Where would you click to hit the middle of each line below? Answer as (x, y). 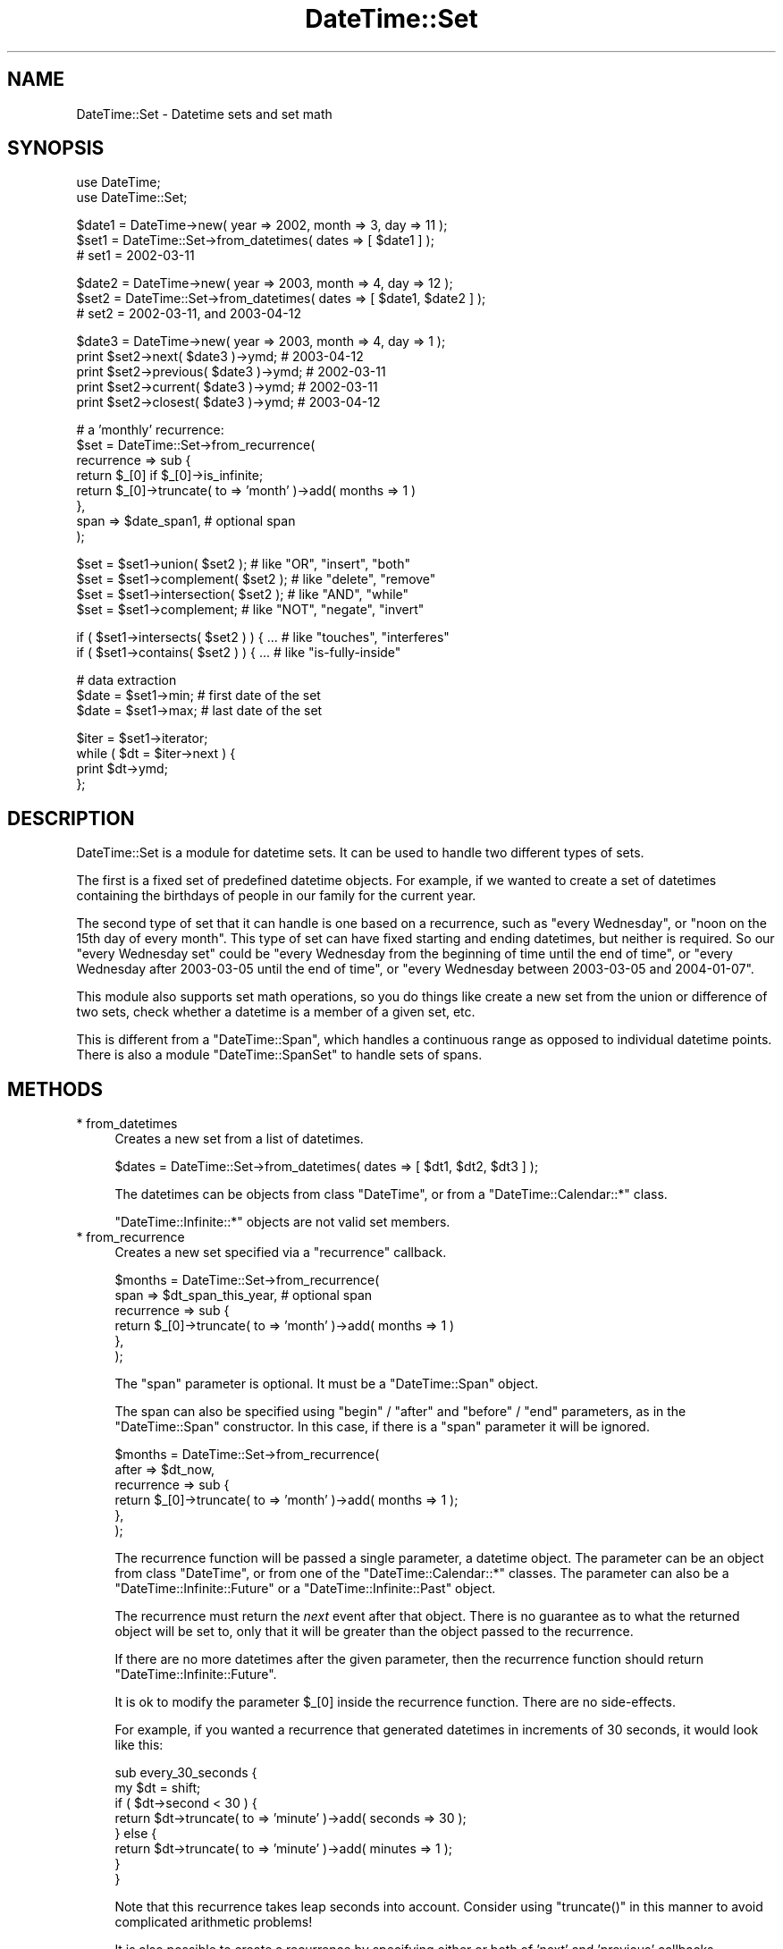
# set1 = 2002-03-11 (135, 256)
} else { (136, 1834)
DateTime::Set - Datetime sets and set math (204, 114)
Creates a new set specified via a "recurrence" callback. (281, 1253)
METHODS (55, 1089)
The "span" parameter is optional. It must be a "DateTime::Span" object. (327, 1384)
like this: (139, 1745)
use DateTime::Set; (132, 198)
